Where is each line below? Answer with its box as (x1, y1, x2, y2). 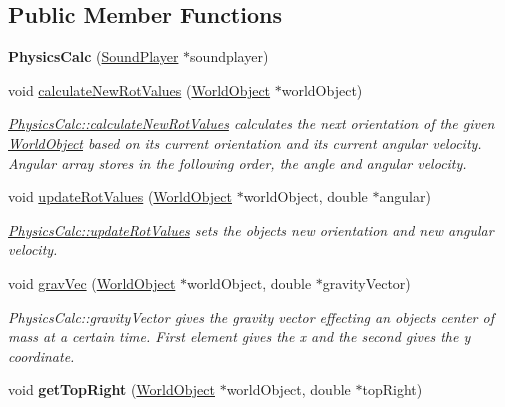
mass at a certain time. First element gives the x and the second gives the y (8, 326, 471, 347)
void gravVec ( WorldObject (8, 272, 176, 293)
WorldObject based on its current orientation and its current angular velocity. (8, 132, 482, 153)
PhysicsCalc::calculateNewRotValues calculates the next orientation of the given (8, 113, 495, 134)
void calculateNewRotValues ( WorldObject (8, 79, 271, 100)
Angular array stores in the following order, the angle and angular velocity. (8, 152, 467, 173)
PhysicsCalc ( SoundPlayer (8, 46, 179, 67)
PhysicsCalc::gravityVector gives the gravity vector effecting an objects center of (8, 306, 494, 327)
